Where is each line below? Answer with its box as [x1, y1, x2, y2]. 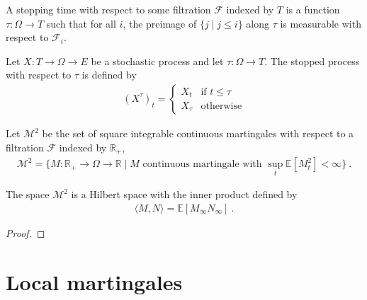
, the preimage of [123, 16, 197, 30]
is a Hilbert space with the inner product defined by [71, 187, 298, 202]
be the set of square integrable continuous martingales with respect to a [42, 126, 354, 140]
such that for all [46, 16, 116, 30]
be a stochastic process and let [91, 53, 224, 68]
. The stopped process [264, 53, 360, 68]
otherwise [201, 100, 242, 111]
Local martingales [6, 267, 183, 296]
